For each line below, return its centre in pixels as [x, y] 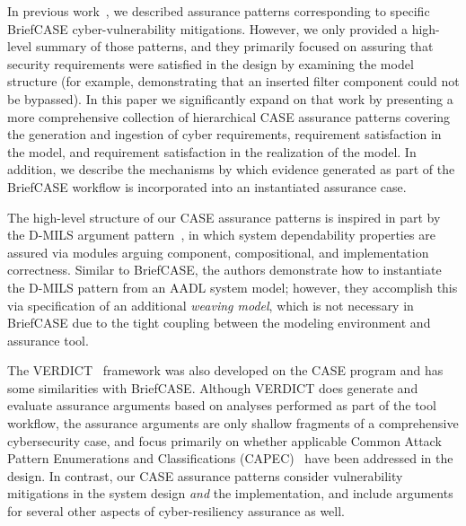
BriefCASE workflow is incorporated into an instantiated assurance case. [207, 186]
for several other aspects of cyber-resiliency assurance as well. [176, 511]
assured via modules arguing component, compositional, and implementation [218, 252]
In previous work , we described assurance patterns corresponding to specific [219, 11]
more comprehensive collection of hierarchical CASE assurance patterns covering [229, 116]
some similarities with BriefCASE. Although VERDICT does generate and [213, 387]
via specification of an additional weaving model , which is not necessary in [211, 305]
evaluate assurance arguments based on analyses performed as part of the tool [222, 405]
